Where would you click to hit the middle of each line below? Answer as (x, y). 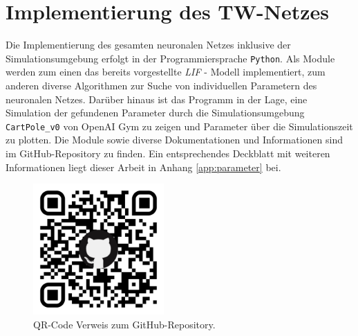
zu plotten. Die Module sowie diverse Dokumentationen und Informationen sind (175, 140)
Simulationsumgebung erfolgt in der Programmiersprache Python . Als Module (170, 58)
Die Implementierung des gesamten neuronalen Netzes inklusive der (148, 45)
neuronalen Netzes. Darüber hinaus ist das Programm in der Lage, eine (157, 99)
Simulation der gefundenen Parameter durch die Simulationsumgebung (155, 113)
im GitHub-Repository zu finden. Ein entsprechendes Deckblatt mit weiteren (168, 153)
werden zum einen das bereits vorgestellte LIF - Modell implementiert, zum (166, 72)
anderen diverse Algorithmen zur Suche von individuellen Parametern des (161, 85)
